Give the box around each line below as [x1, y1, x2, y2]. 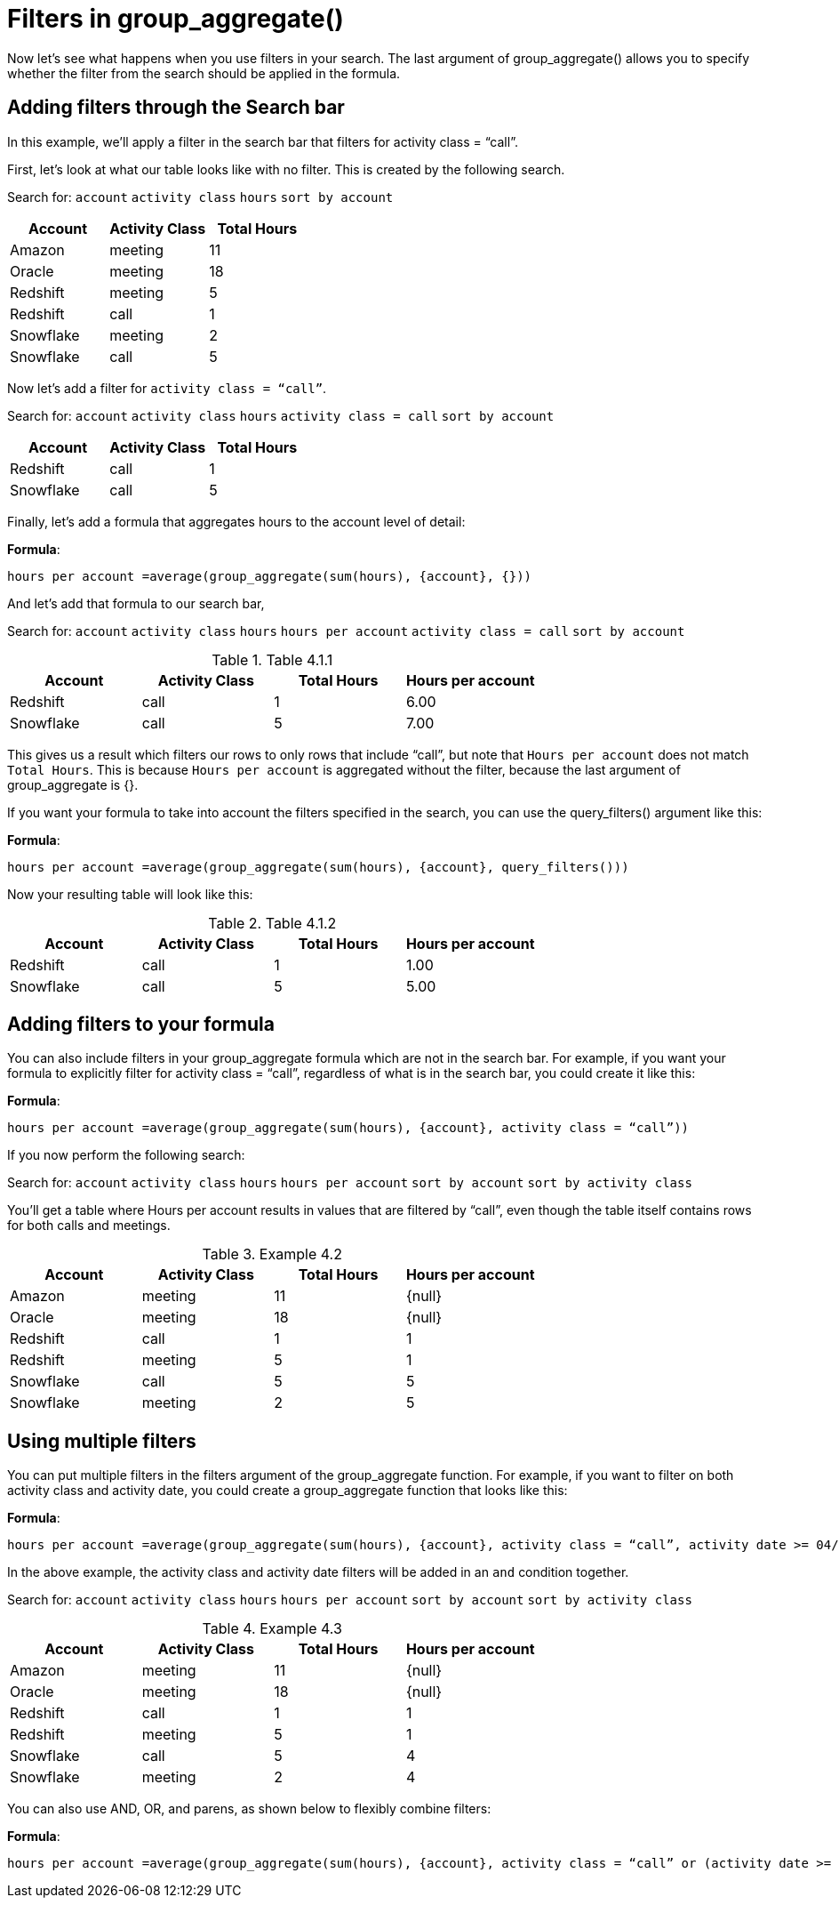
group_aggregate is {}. [7, 776, 139, 792]
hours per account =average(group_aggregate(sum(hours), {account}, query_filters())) [7, 859, 629, 874]
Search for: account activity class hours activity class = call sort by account [7, 407, 555, 423]
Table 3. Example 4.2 [202, 1245, 342, 1264]
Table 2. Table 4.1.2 [208, 913, 337, 932]
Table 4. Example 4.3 [202, 1620, 342, 1638]
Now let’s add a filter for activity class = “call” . [7, 380, 327, 396]
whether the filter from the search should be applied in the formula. [7, 65, 401, 81]
